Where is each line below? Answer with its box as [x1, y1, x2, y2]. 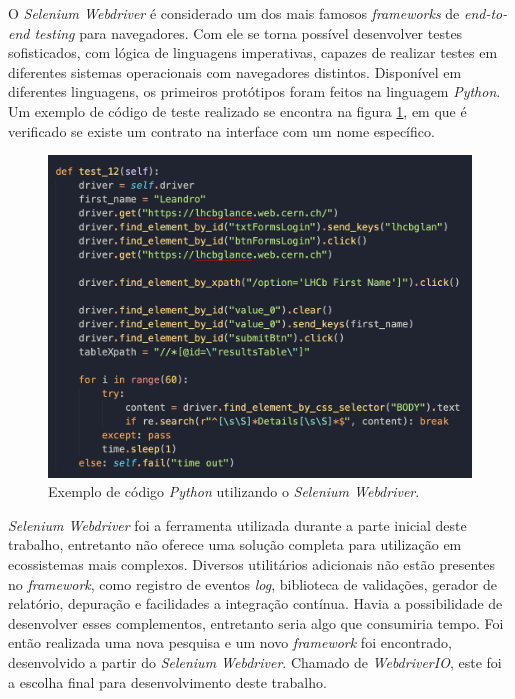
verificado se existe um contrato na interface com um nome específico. [8, 120, 435, 141]
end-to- [463, 3, 508, 23]
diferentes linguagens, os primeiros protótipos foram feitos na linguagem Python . [8, 81, 501, 102]
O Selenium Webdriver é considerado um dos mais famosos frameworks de [8, 3, 460, 23]
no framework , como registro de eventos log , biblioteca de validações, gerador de [8, 573, 497, 594]
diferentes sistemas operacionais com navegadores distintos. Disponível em [8, 61, 462, 82]
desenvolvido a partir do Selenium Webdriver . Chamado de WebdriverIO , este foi [8, 652, 502, 673]
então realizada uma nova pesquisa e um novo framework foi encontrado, [8, 632, 452, 653]
